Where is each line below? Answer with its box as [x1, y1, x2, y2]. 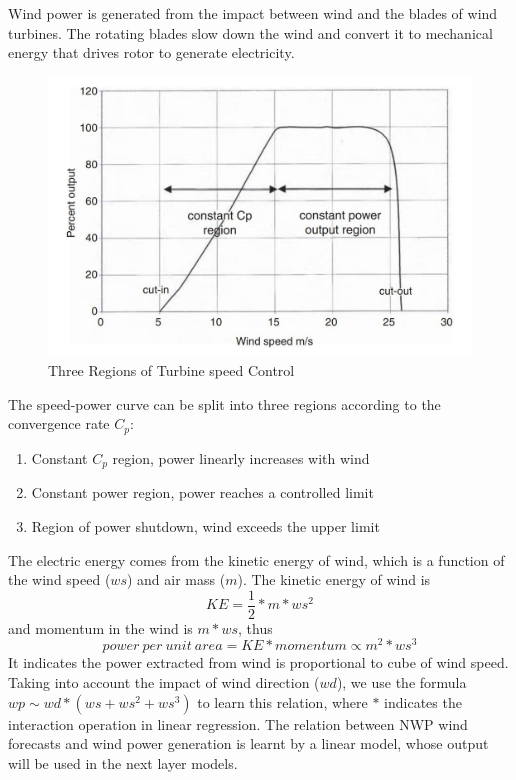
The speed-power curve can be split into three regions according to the [8, 393, 441, 414]
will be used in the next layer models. [8, 752, 238, 773]
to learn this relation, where [197, 691, 368, 712]
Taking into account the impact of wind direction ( [8, 672, 320, 693]
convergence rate [8, 413, 110, 434]
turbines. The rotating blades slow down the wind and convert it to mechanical [8, 22, 493, 43]
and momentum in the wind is [8, 617, 193, 638]
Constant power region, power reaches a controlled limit [31, 482, 374, 503]
